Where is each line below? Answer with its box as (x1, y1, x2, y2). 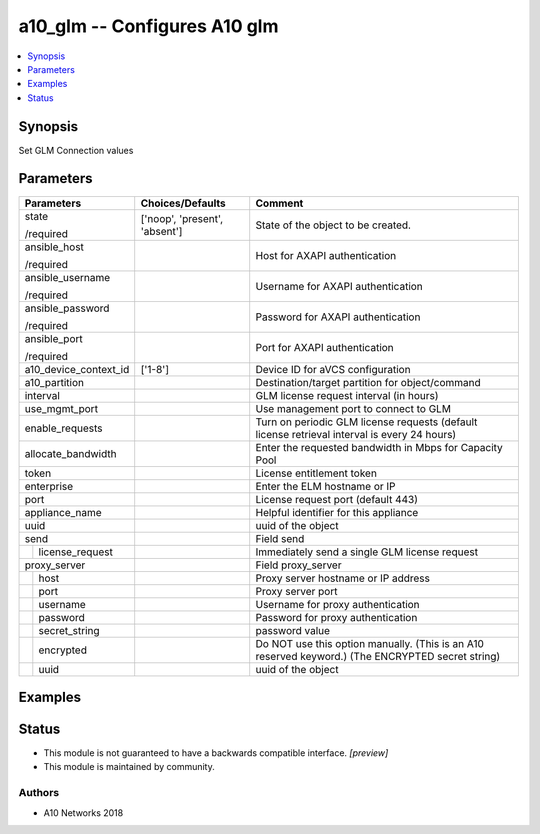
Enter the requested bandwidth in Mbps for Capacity (255, 440, 504, 454)
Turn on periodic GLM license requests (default (255, 415, 478, 429)
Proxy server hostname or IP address (255, 571, 430, 585)
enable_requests (24, 421, 103, 435)
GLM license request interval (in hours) (255, 388, 439, 402)
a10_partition (24, 375, 85, 389)
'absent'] (140, 224, 183, 238)
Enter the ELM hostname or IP (255, 479, 396, 493)
